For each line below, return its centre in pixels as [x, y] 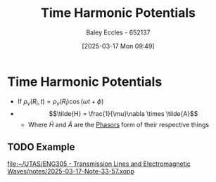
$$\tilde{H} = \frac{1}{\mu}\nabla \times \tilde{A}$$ [123, 114]
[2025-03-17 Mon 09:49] [118, 46]
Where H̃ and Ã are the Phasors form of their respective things [119, 125]
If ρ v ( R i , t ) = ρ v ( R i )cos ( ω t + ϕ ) [61, 102]
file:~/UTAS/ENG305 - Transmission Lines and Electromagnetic [99, 164]
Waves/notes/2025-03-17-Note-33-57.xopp [71, 171]
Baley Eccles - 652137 [118, 32]
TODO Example [41, 147]
